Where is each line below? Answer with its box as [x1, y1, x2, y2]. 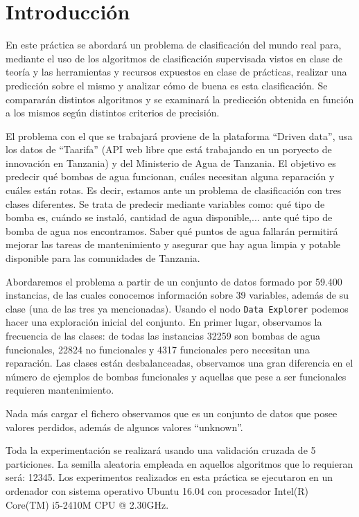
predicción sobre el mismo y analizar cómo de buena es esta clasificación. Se [6, 78, 328, 92]
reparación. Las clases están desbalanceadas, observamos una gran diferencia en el [6, 356, 353, 370]
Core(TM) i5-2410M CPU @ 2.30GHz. [6, 497, 169, 511]
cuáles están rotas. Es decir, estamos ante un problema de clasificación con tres [6, 183, 342, 198]
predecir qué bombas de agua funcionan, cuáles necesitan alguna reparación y [6, 169, 335, 184]
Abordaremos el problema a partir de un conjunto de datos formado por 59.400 [6, 274, 342, 288]
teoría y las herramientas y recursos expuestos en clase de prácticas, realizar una [6, 64, 347, 79]
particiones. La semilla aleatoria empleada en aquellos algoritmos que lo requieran [6, 456, 353, 471]
